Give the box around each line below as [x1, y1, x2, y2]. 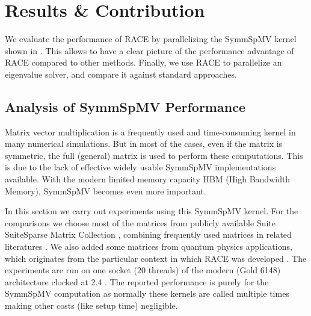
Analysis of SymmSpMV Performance [5, 97, 245, 116]
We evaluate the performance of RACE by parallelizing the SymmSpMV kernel [5, 33, 297, 45]
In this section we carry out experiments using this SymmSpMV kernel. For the [5, 205, 298, 217]
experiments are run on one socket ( [5, 264, 137, 276]
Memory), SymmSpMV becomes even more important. [5, 184, 206, 197]
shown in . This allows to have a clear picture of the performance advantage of [5, 44, 294, 57]
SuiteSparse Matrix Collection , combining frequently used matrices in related [5, 228, 292, 241]
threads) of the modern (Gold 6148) [148, 264, 281, 276]
